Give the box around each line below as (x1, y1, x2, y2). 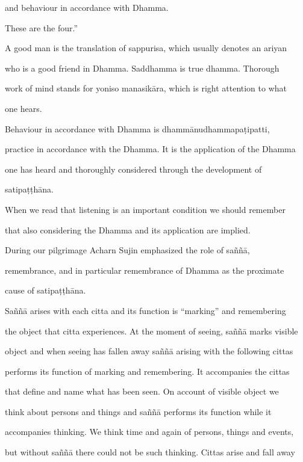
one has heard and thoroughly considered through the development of (5, 162, 262, 175)
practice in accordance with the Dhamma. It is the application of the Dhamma (5, 143, 296, 155)
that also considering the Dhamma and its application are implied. (5, 223, 251, 236)
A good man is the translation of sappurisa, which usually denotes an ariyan (5, 42, 287, 54)
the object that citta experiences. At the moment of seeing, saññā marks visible (5, 324, 298, 337)
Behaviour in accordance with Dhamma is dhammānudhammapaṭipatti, (5, 122, 270, 135)
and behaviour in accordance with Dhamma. (5, 1, 169, 13)
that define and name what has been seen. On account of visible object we (5, 385, 279, 398)
